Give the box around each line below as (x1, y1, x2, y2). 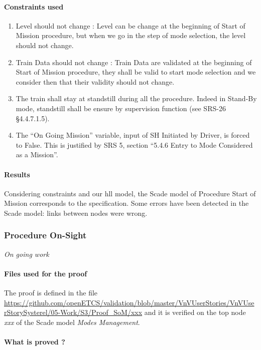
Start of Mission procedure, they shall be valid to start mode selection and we (16, 67, 256, 77)
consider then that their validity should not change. (16, 76, 175, 87)
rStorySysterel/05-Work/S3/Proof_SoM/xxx (4, 307, 143, 317)
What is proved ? (4, 336, 65, 347)
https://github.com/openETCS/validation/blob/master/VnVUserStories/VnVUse (4, 297, 254, 307)
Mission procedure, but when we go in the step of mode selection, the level (16, 30, 246, 41)
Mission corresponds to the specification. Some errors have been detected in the (4, 198, 249, 208)
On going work (4, 248, 49, 259)
